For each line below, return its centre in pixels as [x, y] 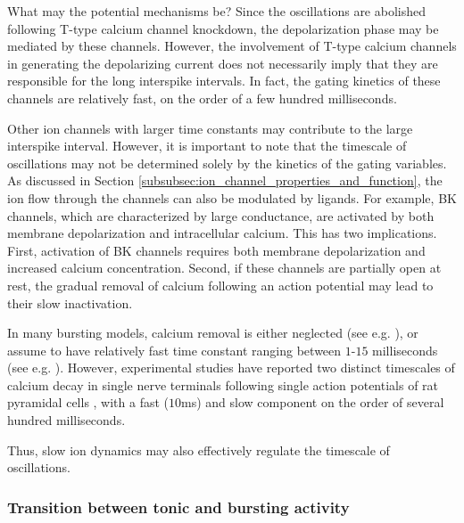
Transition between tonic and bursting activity [178, 507]
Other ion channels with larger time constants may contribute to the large [210, 128]
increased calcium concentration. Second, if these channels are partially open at [224, 268]
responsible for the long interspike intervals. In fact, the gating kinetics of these [224, 81]
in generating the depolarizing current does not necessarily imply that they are [223, 63]
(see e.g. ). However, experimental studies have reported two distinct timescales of [231, 368]
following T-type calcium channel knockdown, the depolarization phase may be [223, 28]
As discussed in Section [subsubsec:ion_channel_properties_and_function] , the [225, 180]
